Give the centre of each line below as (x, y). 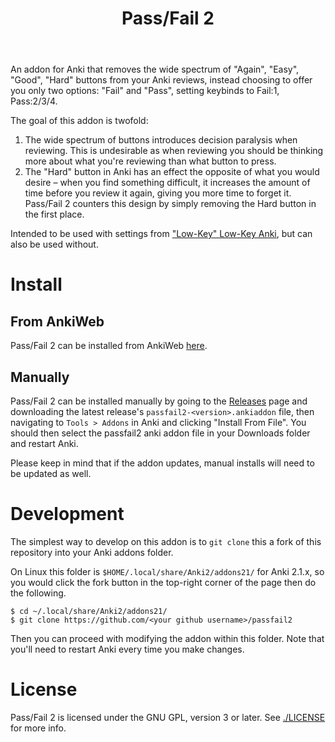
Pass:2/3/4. (34, 101)
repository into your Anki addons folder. (92, 552)
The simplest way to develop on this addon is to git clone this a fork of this (166, 541)
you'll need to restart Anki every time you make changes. (127, 649)
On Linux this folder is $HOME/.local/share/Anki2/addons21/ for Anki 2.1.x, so (167, 571)
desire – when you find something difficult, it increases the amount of (167, 183)
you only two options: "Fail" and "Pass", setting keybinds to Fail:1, (145, 91)
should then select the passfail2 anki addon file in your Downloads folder (160, 433)
